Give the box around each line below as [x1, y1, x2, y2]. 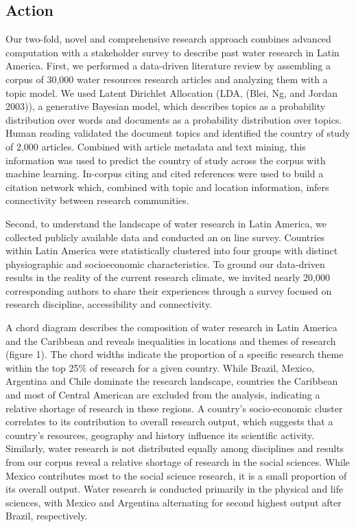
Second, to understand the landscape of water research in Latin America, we [5, 216, 327, 230]
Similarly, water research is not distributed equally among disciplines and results [5, 441, 344, 456]
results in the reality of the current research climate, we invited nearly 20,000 [5, 270, 330, 284]
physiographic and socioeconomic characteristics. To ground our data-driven [5, 256, 325, 271]
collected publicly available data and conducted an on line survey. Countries [5, 229, 325, 244]
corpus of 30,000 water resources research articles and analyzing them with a [5, 71, 328, 86]
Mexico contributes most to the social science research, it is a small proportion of [5, 468, 347, 482]
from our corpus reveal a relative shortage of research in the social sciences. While [5, 455, 350, 469]
